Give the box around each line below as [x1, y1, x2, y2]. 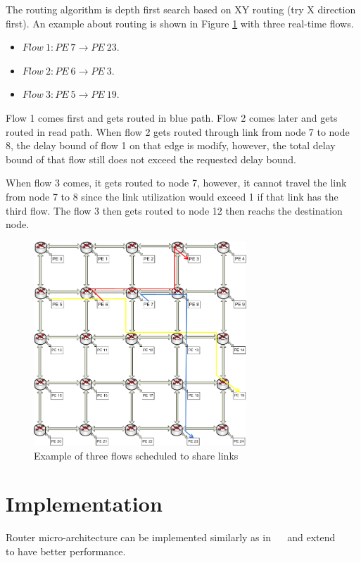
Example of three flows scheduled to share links [34, 448, 239, 462]
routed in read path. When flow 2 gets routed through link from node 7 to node [6, 124, 350, 139]
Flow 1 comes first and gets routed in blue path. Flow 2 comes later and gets [6, 110, 338, 125]
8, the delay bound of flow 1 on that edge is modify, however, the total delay [6, 138, 336, 153]
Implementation [6, 489, 163, 518]
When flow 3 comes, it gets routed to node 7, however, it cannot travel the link [6, 175, 347, 190]
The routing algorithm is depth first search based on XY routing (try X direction [6, 2, 356, 16]
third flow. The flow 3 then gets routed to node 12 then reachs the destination [6, 203, 343, 217]
